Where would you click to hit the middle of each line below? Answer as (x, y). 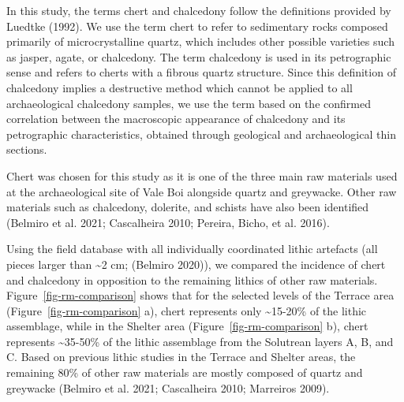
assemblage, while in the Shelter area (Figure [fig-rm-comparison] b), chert (187, 326)
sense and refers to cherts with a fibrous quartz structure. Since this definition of (201, 72)
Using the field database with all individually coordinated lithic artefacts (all (192, 249)
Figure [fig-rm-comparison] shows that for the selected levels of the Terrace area (200, 295)
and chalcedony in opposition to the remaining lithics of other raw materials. (192, 279)
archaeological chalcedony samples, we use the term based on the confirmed (189, 103)
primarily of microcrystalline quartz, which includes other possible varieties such (200, 41)
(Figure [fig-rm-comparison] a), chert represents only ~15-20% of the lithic (187, 310)
